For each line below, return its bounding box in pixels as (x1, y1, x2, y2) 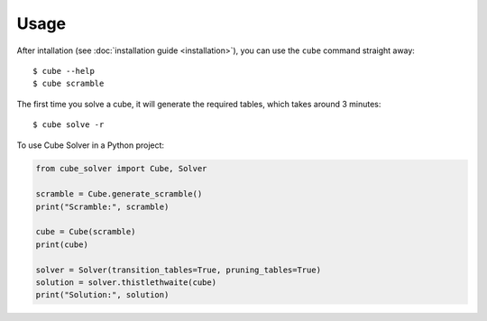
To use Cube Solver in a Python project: (16, 140, 165, 151)
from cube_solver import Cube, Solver (35, 163, 207, 174)
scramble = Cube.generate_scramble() (35, 189, 203, 199)
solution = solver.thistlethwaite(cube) (35, 278, 216, 288)
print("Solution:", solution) (35, 289, 170, 300)
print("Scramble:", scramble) (35, 201, 170, 212)
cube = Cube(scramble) (35, 226, 136, 237)
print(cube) (35, 239, 89, 250)
